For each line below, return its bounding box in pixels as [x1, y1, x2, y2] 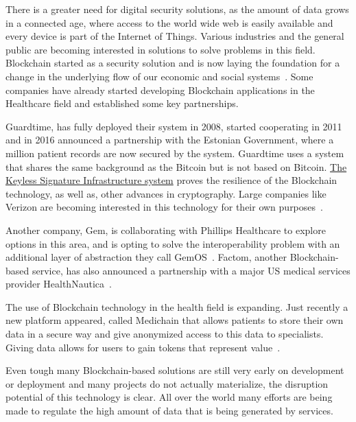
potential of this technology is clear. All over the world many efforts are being [5, 390, 333, 404]
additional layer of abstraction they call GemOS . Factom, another [5, 250, 287, 264]
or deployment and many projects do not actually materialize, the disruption [5, 376, 329, 390]
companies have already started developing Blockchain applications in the [5, 82, 315, 97]
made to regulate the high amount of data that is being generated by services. [5, 403, 333, 418]
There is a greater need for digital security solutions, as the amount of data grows [5, 2, 349, 16]
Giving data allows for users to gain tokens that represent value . [5, 340, 281, 354]
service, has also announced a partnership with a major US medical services [32, 263, 351, 277]
